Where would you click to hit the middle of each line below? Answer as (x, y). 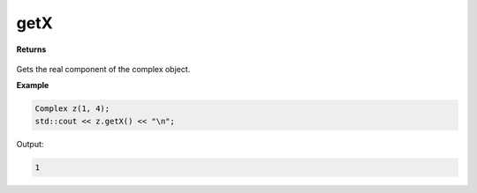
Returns (31, 49)
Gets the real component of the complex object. (103, 69)
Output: (30, 144)
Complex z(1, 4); (72, 109)
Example (33, 85)
